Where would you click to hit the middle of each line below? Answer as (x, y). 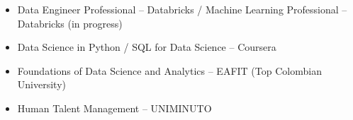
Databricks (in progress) (70, 23)
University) (41, 84)
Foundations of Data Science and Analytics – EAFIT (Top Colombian (169, 70)
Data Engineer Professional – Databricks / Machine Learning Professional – (182, 9)
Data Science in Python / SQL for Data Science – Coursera (147, 47)
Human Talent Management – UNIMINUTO (114, 108)
